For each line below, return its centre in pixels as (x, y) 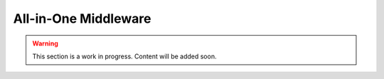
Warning (45, 43)
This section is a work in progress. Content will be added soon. (124, 56)
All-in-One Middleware (82, 19)
